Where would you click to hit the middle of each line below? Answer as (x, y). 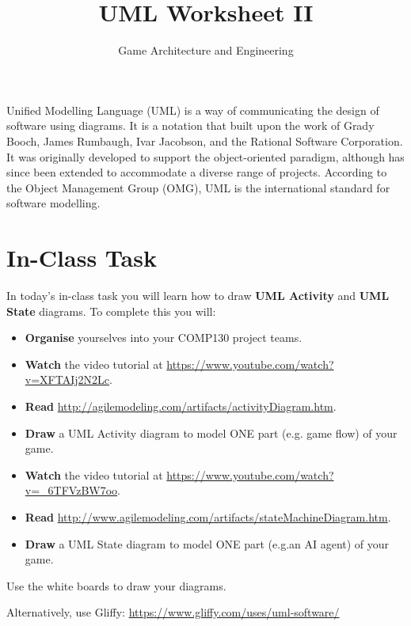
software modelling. (53, 203)
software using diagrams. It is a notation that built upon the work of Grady (190, 125)
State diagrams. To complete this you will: (111, 311)
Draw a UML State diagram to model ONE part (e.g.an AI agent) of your (207, 543)
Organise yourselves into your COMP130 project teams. (164, 338)
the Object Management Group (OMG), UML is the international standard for (198, 187)
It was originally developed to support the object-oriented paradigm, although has (205, 156)
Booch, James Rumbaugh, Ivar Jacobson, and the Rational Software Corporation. (205, 140)
